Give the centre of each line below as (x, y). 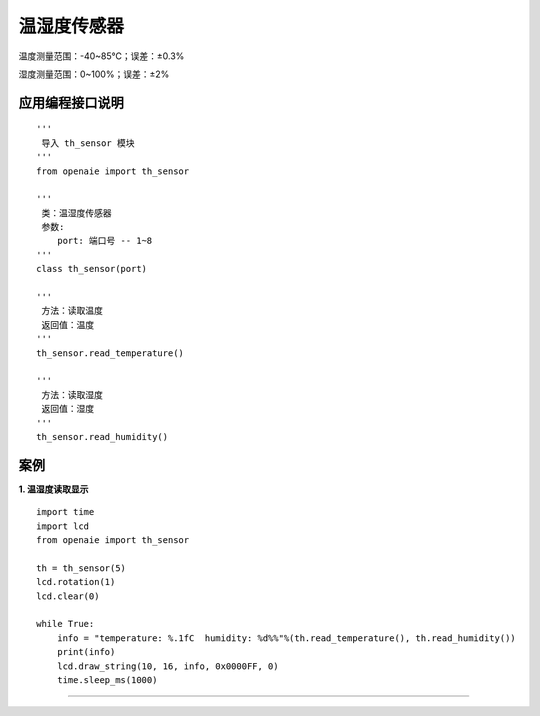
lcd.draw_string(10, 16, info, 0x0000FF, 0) (167, 666)
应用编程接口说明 (71, 102)
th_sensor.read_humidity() (102, 436)
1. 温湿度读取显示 (53, 489)
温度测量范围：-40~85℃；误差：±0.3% (101, 56)
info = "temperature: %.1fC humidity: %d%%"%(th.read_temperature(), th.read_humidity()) (286, 638)
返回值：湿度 (68, 409)
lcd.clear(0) (68, 596)
